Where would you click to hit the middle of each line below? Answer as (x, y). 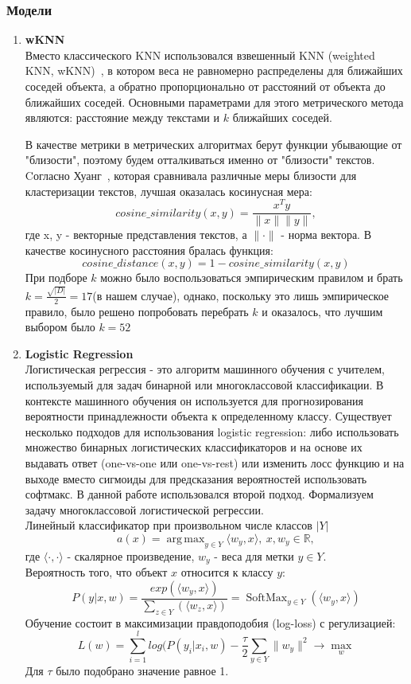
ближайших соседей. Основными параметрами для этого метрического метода (214, 102)
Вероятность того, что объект (96, 572)
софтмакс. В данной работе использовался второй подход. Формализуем (199, 494)
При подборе (56, 278)
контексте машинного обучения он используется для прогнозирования (194, 400)
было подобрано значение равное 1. (142, 671)
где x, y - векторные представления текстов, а (136, 235)
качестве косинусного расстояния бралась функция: (149, 250)
